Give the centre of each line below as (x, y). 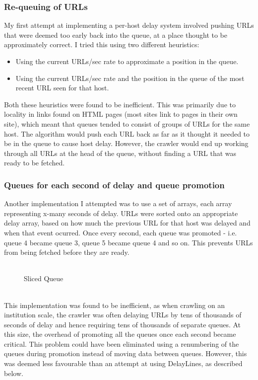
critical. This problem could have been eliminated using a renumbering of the (122, 343)
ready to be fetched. (34, 163)
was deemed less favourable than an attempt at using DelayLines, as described (123, 363)
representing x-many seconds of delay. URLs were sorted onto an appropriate (121, 213)
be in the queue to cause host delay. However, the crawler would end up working (126, 143)
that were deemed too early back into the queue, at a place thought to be (116, 35)
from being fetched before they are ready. (67, 252)
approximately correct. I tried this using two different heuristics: (102, 44)
